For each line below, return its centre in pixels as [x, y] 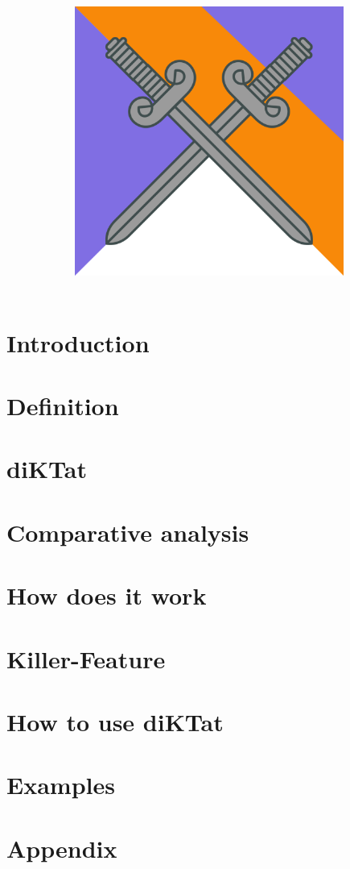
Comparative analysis [128, 532]
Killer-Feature [86, 658]
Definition [63, 406]
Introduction [78, 342]
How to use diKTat [115, 721]
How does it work [107, 595]
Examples [61, 785]
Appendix [62, 848]
